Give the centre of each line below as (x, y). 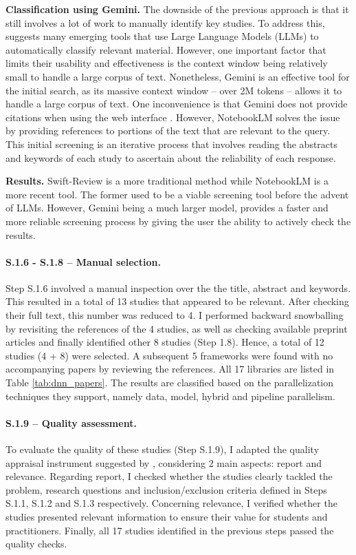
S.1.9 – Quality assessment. (71, 422)
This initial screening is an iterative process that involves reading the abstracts (172, 144)
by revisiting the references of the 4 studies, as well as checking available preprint (177, 328)
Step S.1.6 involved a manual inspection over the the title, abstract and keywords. (178, 287)
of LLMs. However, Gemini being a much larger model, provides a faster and (167, 208)
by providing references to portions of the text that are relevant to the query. (168, 130)
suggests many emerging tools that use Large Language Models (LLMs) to (162, 36)
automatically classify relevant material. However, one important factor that (166, 49)
